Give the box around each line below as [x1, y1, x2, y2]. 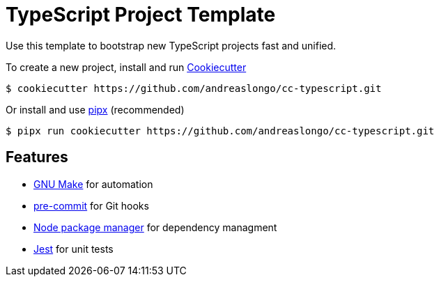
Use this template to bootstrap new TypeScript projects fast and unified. [6, 39, 337, 52]
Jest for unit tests [33, 242, 114, 255]
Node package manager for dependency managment [33, 221, 277, 233]
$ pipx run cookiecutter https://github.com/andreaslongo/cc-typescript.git [6, 125, 435, 136]
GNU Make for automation [33, 178, 153, 190]
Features [6, 148, 68, 166]
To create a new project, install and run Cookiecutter [6, 61, 247, 73]
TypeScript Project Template [6, 3, 276, 26]
